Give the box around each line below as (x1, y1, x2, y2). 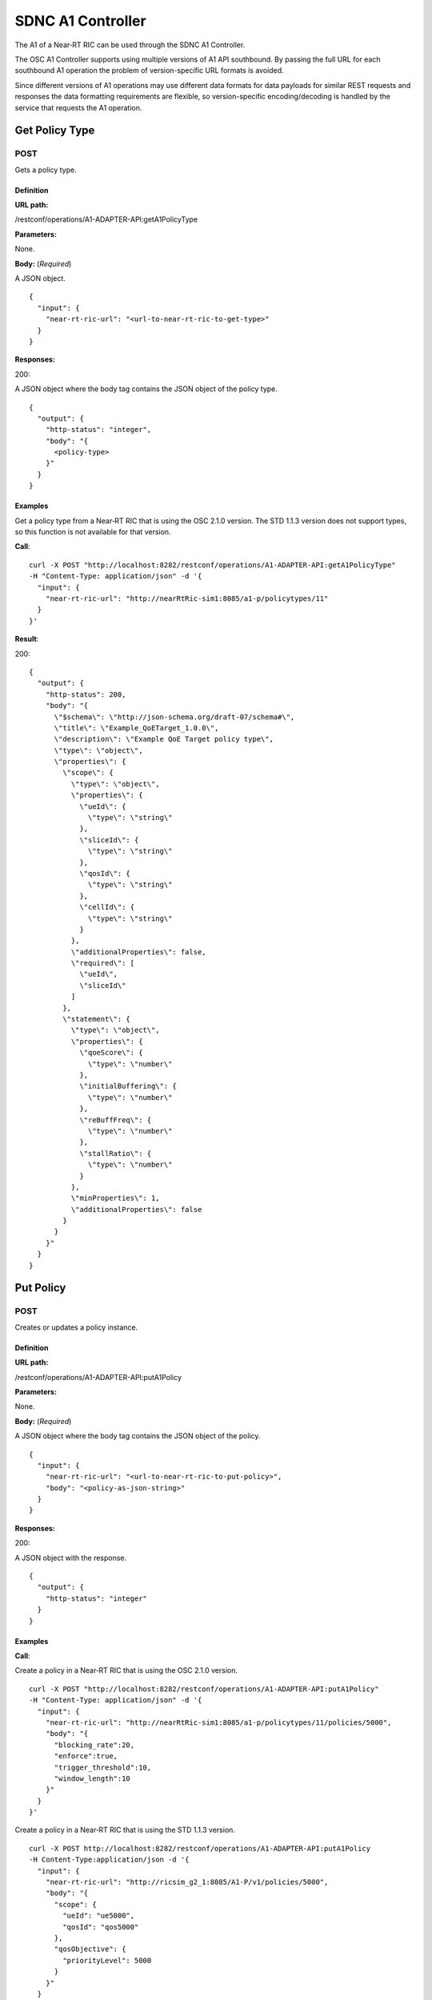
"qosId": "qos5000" (62, 1922, 139, 1931)
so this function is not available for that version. (14, 527, 171, 537)
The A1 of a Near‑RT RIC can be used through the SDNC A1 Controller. (14, 40, 246, 50)
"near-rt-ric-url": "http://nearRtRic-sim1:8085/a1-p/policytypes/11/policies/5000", (45, 1718, 392, 1727)
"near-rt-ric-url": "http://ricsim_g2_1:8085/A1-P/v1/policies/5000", (45, 1878, 329, 1887)
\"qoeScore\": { (79, 1048, 143, 1058)
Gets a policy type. (14, 165, 77, 174)
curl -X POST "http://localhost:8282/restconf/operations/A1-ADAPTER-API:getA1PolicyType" (29, 560, 396, 570)
